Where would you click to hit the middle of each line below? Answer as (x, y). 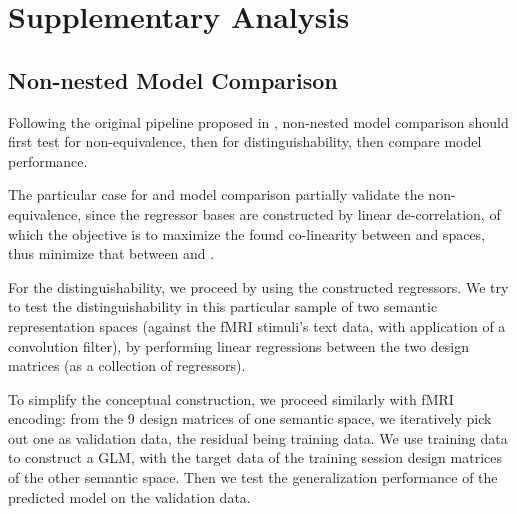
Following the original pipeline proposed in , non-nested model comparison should (258, 121)
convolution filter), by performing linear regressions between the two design (238, 345)
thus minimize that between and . (111, 253)
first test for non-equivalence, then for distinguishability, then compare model (245, 141)
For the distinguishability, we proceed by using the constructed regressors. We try (258, 286)
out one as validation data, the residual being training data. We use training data (258, 437)
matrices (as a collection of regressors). (127, 365)
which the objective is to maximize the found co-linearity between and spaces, (247, 233)
